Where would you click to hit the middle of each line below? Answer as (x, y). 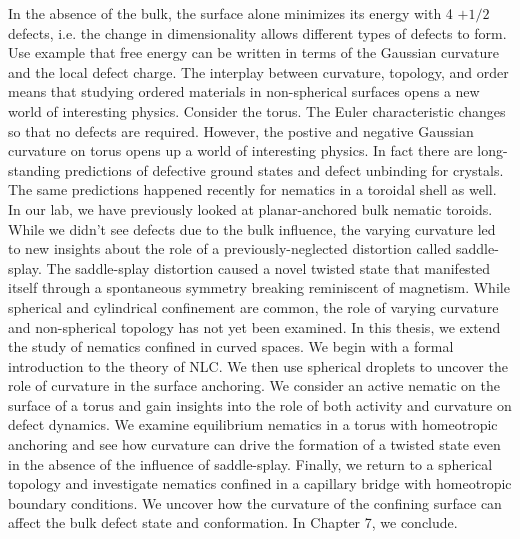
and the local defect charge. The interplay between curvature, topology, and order (258, 71)
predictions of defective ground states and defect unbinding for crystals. (284, 169)
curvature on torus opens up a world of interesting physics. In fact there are (240, 150)
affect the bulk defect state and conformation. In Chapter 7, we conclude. (233, 522)
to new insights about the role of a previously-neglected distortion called (230, 248)
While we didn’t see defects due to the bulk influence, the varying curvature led (252, 228)
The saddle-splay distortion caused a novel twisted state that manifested (268, 267)
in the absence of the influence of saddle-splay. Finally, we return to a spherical (250, 463)
